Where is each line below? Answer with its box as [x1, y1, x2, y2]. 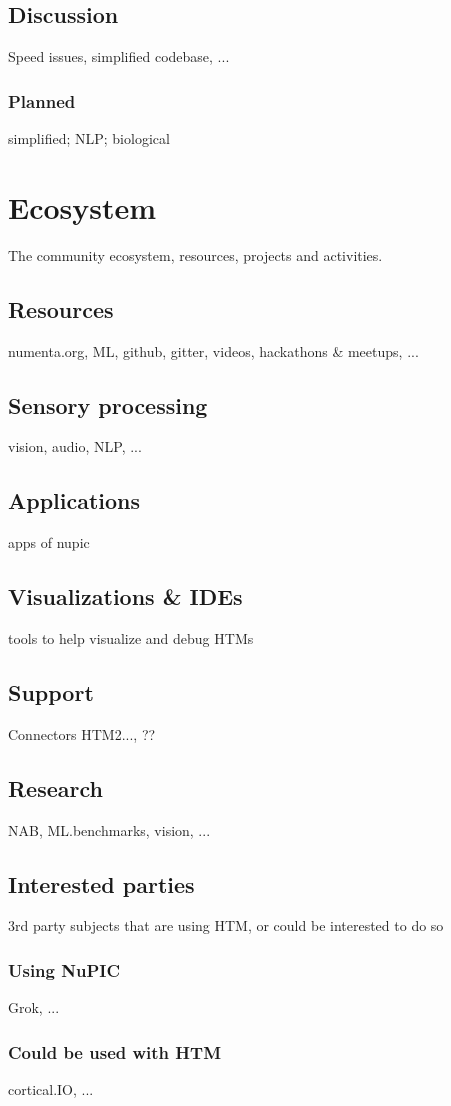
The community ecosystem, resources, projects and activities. [8, 244, 383, 265]
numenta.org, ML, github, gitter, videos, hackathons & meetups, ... [8, 340, 419, 361]
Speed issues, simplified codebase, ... [8, 46, 230, 67]
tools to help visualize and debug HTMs [8, 627, 254, 648]
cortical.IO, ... [8, 1078, 94, 1099]
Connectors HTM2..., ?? [8, 723, 156, 744]
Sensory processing [8, 389, 208, 420]
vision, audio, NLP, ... [8, 436, 142, 457]
